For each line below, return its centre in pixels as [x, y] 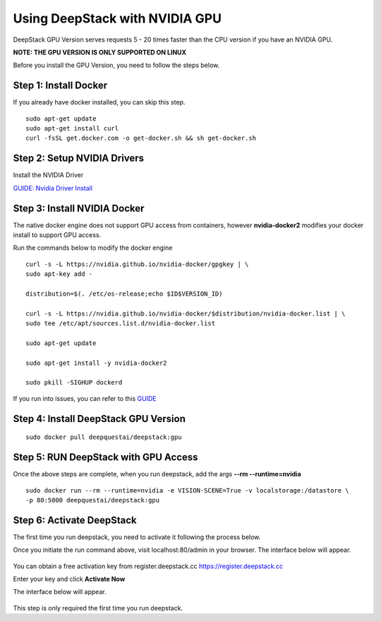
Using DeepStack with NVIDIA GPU [117, 18]
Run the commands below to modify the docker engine [93, 248]
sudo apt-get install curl [72, 128]
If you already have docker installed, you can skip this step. [99, 102]
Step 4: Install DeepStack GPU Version [99, 419]
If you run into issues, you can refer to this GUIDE [85, 398]
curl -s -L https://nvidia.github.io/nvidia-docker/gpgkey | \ [137, 264]
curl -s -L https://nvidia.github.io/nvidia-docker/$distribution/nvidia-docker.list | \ [186, 313]
